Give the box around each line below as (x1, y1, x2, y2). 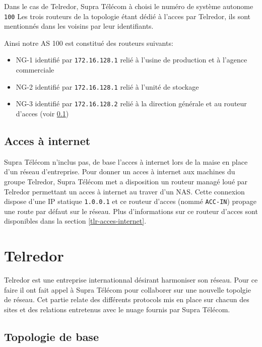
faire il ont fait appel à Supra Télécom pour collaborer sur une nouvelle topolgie (4, 284, 251, 295)
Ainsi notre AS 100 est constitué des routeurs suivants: (4, 37, 173, 48)
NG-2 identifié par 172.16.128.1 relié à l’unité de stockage (16, 81, 199, 92)
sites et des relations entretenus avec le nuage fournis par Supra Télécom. (4, 304, 230, 314)
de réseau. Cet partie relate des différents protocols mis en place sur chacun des (4, 294, 249, 305)
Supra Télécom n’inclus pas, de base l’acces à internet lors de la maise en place (4, 156, 248, 167)
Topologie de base (4, 328, 99, 344)
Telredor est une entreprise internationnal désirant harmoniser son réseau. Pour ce (4, 274, 258, 285)
